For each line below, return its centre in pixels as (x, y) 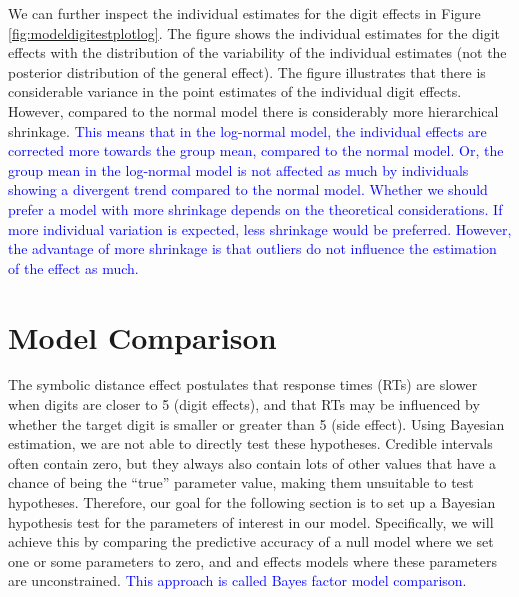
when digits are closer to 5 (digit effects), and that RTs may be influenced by (244, 404)
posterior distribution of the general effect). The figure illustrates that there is (247, 71)
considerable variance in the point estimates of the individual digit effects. (235, 91)
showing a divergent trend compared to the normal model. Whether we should (248, 189)
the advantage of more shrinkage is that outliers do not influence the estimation (252, 248)
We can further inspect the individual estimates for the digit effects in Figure (244, 13)
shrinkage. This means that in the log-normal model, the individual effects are (247, 130)
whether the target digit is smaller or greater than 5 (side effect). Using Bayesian (256, 423)
